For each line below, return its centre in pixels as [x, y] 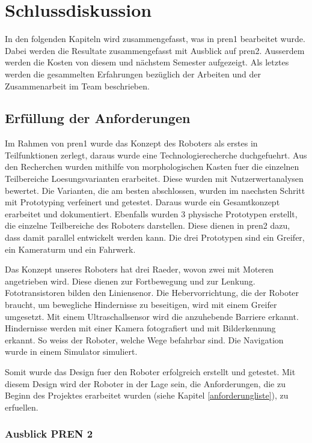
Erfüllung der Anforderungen [98, 118]
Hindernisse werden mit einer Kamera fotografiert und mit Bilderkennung [140, 328]
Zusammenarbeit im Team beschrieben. [77, 86]
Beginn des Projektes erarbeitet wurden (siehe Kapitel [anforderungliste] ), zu [147, 395]
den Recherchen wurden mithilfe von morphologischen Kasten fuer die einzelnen [152, 167]
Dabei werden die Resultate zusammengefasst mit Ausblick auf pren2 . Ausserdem [155, 50]
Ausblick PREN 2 [49, 434]
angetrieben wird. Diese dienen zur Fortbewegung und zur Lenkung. [130, 281]
